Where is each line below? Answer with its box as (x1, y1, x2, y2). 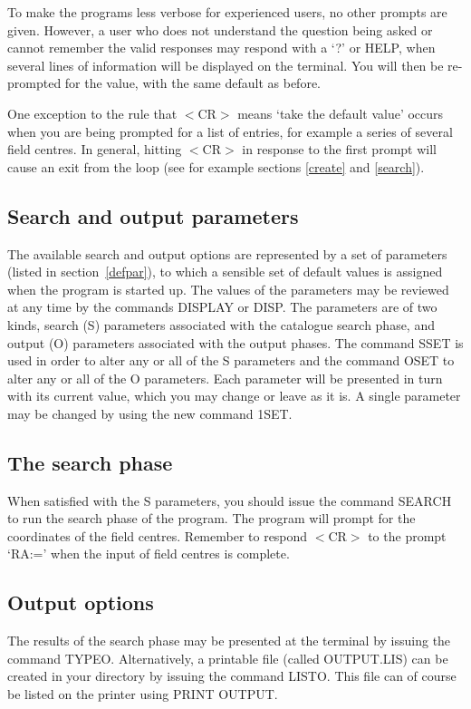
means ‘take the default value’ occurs (237, 103, 444, 122)
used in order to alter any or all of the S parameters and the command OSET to (7, 351, 455, 370)
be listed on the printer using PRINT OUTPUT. (7, 685, 278, 704)
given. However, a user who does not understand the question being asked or (7, 20, 433, 39)
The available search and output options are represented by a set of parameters (7, 244, 447, 263)
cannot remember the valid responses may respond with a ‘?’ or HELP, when (7, 38, 436, 57)
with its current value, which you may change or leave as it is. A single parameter (7, 386, 461, 405)
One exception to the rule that (7, 103, 178, 122)
